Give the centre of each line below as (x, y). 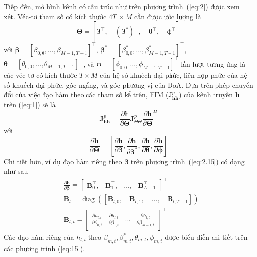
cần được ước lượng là (168, 16)
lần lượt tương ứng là (213, 63)
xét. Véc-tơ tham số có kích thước (55, 16)
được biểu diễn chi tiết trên (206, 237)
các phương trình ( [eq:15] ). (44, 248)
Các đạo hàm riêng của (39, 237)
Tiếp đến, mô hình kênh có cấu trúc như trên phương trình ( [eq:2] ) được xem (122, 6)
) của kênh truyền (206, 94)
